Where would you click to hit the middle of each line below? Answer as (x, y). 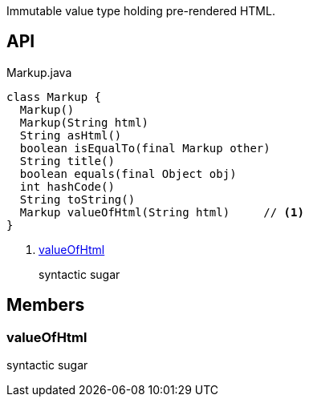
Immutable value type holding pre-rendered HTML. (141, 11)
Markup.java (39, 72)
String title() (67, 161)
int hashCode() (67, 186)
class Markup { (54, 97)
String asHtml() (71, 135)
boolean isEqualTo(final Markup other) (145, 148)
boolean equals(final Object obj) (128, 173)
